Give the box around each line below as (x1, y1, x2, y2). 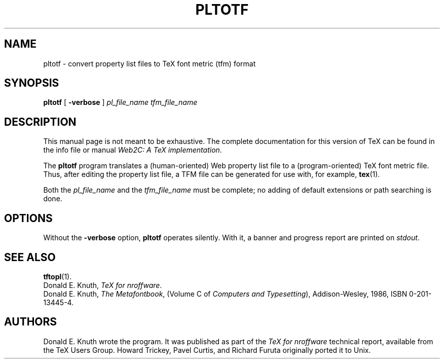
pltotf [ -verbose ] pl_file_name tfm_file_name (43, 98, 198, 107)
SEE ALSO (4, 250, 56, 264)
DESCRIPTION (4, 115, 77, 128)
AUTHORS (4, 315, 57, 329)
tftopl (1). (43, 272, 72, 281)
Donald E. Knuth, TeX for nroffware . (43, 280, 162, 289)
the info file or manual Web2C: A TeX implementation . (43, 146, 222, 155)
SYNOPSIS (4, 77, 59, 90)
